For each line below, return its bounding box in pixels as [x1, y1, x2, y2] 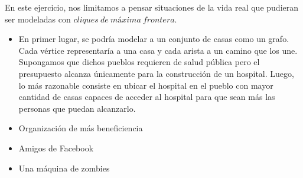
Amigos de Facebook [18, 141, 94, 154]
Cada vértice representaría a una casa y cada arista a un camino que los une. [18, 44, 298, 56]
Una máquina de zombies [18, 161, 110, 174]
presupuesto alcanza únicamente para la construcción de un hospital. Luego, [18, 67, 294, 79]
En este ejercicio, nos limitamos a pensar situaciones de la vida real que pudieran [5, 1, 299, 13]
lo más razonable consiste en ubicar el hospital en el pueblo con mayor [18, 79, 273, 91]
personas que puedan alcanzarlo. [18, 102, 136, 114]
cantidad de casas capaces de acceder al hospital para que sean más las [18, 90, 275, 103]
